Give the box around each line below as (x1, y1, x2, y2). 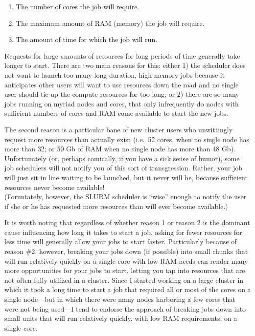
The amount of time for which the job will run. (16, 34, 158, 44)
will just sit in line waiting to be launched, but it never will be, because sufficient (4, 172, 248, 182)
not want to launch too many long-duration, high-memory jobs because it (4, 69, 225, 80)
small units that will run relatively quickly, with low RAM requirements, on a (4, 313, 237, 323)
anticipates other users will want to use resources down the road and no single (4, 79, 239, 89)
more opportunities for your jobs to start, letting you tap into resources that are (4, 265, 245, 275)
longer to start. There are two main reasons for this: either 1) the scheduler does (4, 60, 246, 70)
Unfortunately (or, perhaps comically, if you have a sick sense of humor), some (4, 153, 240, 163)
